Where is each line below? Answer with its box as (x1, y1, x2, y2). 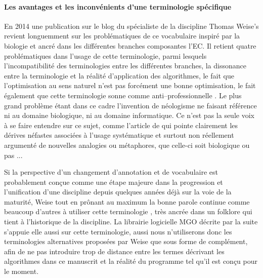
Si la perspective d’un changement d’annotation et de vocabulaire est (4, 167, 218, 177)
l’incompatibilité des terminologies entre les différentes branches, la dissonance (4, 60, 246, 71)
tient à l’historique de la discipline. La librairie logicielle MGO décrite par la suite (4, 216, 258, 227)
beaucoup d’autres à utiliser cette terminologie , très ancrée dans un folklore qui (4, 206, 252, 217)
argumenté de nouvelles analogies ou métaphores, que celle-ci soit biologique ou (4, 139, 250, 150)
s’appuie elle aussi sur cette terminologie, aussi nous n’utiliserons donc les (4, 226, 232, 236)
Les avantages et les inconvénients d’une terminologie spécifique (4, 1, 232, 12)
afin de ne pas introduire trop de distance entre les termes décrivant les (4, 246, 225, 256)
